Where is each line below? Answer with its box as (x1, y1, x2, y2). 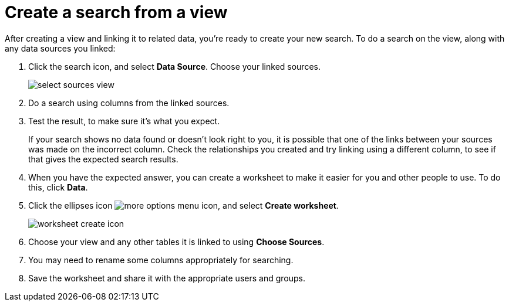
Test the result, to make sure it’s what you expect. (28, 115, 220, 126)
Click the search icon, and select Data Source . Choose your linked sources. (28, 61, 321, 72)
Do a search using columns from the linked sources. (28, 97, 230, 108)
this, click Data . (28, 182, 88, 192)
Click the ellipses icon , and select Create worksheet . (28, 200, 339, 210)
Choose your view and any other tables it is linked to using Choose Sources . (28, 236, 325, 247)
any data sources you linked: (5, 43, 116, 53)
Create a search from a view (5, 2, 228, 22)
